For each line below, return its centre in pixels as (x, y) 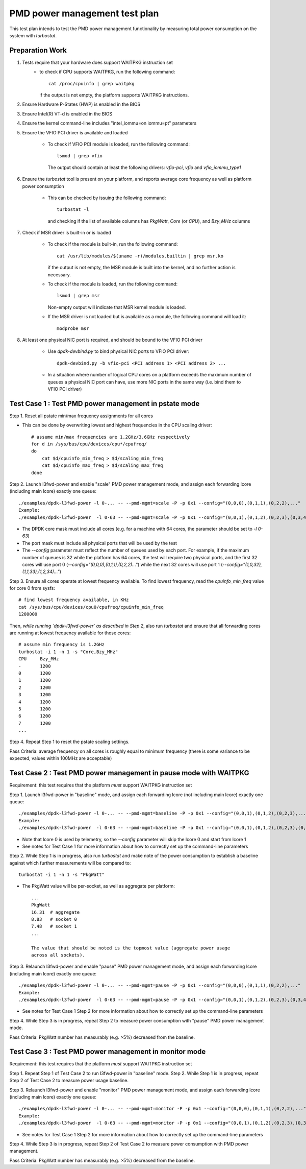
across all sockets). (58, 955)
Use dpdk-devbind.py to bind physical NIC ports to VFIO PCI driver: (119, 351)
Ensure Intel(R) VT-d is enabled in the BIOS (67, 114)
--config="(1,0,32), (242, 564)
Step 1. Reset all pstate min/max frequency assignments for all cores (81, 416)
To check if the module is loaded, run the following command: (113, 284)
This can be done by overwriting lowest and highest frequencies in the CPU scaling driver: (117, 425)
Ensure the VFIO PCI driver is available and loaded (75, 132)
